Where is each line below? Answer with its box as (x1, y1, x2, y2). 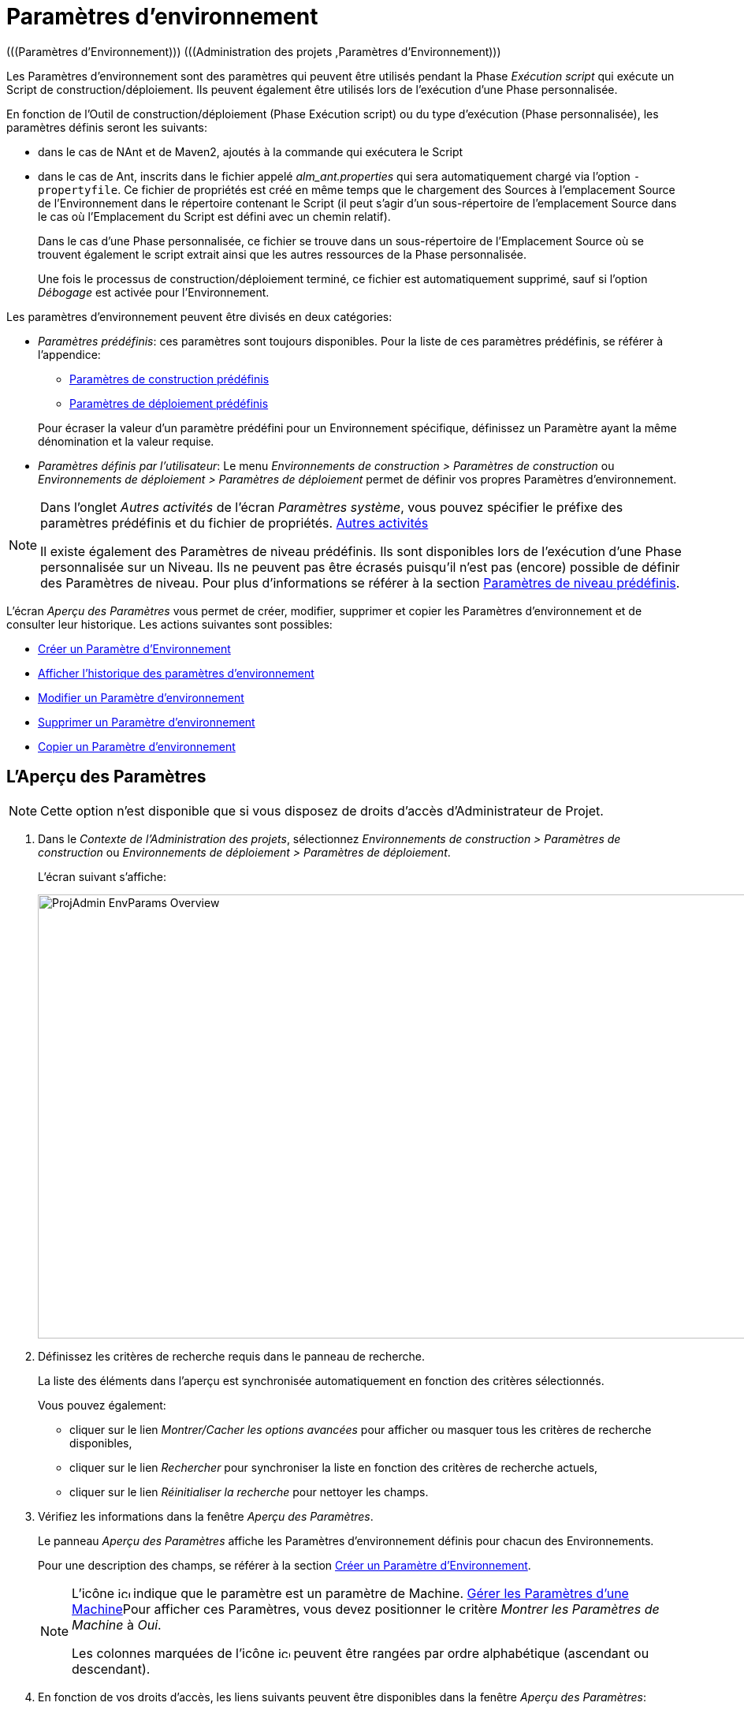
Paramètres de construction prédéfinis (69, 371, 270, 386)
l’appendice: (38, 347, 101, 361)
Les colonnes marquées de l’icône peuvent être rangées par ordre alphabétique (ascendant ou (72, 1645, 649, 1661)
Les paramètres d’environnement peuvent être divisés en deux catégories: (6, 309, 392, 323)
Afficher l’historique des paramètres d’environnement (38, 666, 314, 680)
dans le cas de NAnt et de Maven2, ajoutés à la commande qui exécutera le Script (38, 144, 463, 159)
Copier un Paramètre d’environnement (38, 739, 236, 753)
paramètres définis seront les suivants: (6, 120, 208, 134)
